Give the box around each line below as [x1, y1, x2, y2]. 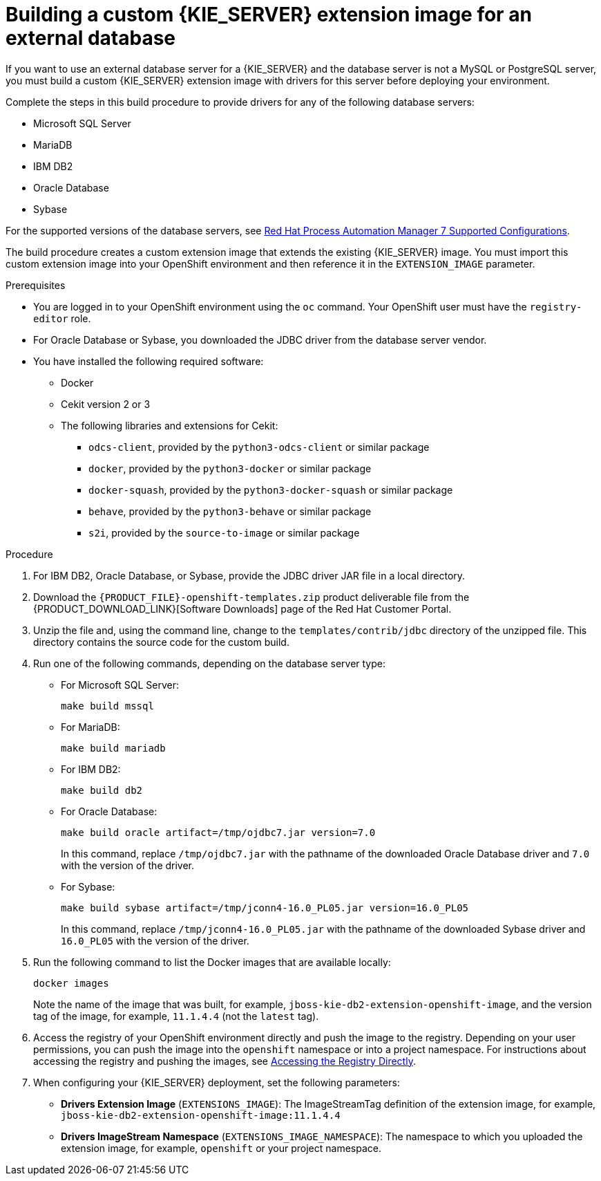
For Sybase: [61, 880, 115, 893]
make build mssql [61, 700, 154, 712]
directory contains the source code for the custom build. [33, 635, 289, 648]
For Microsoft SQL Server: [61, 678, 180, 691]
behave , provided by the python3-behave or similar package [88, 505, 372, 517]
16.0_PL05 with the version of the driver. [61, 934, 249, 947]
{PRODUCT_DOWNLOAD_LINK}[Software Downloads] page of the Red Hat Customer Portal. [33, 602, 452, 615]
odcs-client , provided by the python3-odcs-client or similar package [88, 440, 430, 453]
